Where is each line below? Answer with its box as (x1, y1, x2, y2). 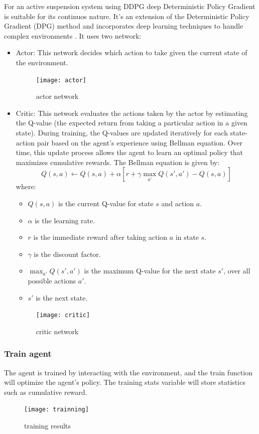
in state (175, 232, 199, 242)
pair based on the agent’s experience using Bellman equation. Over (37, 137, 243, 148)
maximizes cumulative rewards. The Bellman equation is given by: (16, 157, 220, 167)
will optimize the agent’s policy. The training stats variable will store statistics (4, 377, 245, 387)
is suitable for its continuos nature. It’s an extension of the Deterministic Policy (4, 11, 249, 21)
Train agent (4, 347, 52, 360)
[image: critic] (36, 312, 90, 319)
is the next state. (36, 292, 88, 303)
